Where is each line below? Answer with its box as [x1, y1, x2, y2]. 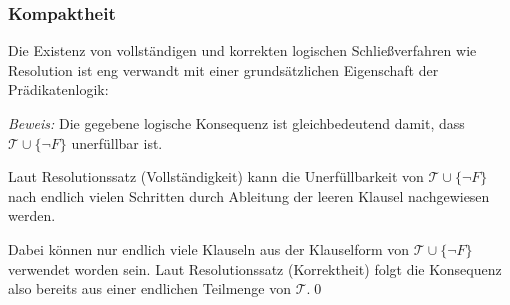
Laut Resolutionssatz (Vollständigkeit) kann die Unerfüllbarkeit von [8, 166, 424, 187]
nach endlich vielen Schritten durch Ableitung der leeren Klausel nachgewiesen [8, 185, 490, 206]
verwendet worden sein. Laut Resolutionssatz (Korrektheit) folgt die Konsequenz [8, 258, 502, 279]
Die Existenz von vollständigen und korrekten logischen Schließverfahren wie [8, 40, 477, 61]
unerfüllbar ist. [71, 132, 163, 153]
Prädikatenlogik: [8, 79, 109, 100]
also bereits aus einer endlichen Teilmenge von [8, 278, 292, 299]
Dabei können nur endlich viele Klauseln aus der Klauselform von [8, 238, 410, 259]
